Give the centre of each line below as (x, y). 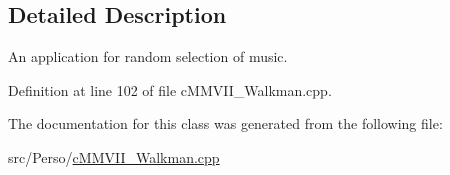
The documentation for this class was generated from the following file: (225, 123)
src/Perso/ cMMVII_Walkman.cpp (114, 156)
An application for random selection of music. (148, 56)
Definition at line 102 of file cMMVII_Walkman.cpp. (170, 89)
